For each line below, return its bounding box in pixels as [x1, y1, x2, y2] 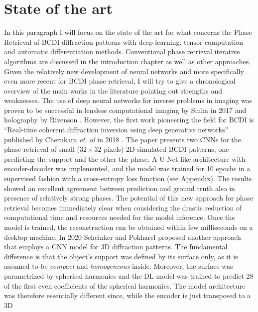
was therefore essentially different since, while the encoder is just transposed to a [4, 290, 251, 301]
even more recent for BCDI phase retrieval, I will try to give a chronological [4, 76, 236, 86]
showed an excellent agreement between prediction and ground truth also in [4, 183, 235, 193]
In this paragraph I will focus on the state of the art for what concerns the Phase [4, 27, 252, 37]
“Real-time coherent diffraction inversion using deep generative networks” [4, 124, 229, 135]
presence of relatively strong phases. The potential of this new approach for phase [4, 193, 254, 203]
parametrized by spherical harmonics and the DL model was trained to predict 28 [4, 270, 254, 281]
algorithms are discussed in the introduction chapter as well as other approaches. [4, 56, 251, 66]
